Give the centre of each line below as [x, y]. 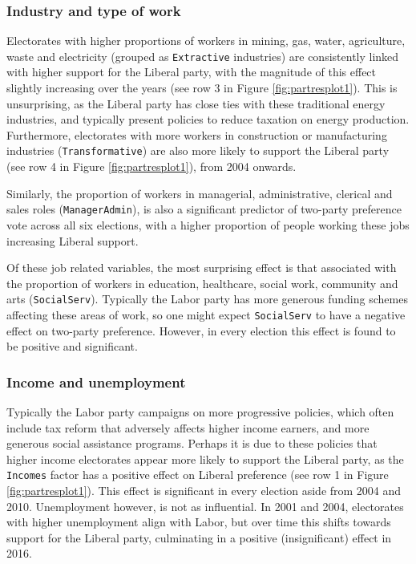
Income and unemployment [96, 381]
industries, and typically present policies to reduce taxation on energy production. [208, 119]
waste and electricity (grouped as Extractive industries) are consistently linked [203, 56]
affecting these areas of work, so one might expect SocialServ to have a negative [206, 314]
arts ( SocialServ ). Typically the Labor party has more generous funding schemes [207, 299]
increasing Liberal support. [73, 240]
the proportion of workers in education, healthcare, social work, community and [202, 283]
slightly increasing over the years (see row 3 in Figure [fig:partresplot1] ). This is [202, 88]
